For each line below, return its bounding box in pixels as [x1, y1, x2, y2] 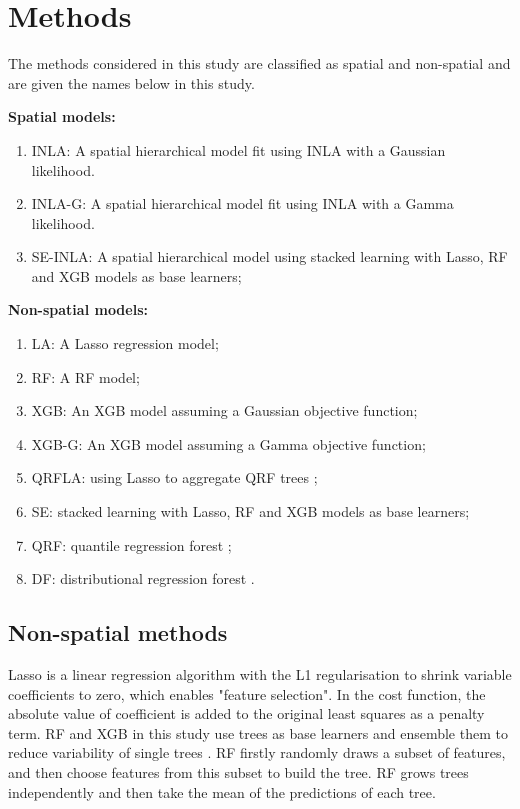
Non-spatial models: [8, 299, 148, 320]
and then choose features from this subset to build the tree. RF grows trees [8, 761, 469, 782]
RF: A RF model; [31, 366, 140, 387]
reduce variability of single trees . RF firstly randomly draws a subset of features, [8, 742, 506, 763]
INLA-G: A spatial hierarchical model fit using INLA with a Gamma [31, 193, 454, 214]
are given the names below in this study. [8, 72, 255, 93]
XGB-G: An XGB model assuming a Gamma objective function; [31, 433, 426, 454]
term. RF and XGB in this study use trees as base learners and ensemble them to [8, 722, 508, 743]
